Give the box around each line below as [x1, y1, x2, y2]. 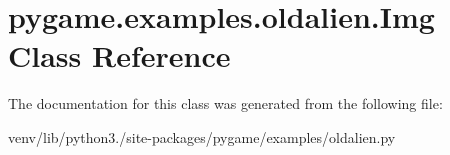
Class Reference [8, 35, 231, 76]
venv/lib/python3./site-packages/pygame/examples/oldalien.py [8, 126, 396, 147]
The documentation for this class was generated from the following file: [8, 93, 443, 114]
